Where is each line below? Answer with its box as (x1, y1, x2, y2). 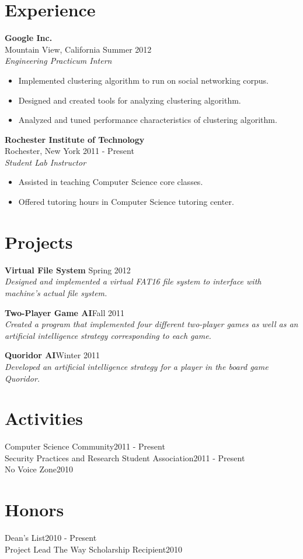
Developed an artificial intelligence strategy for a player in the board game (5, 360, 269, 372)
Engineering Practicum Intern (5, 54, 112, 67)
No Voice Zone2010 (5, 463, 74, 475)
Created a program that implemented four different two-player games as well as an (5, 318, 298, 330)
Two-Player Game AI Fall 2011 (5, 306, 125, 318)
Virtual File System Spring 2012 (5, 263, 131, 276)
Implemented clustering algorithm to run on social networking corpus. (18, 74, 269, 86)
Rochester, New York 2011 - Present (5, 145, 134, 157)
